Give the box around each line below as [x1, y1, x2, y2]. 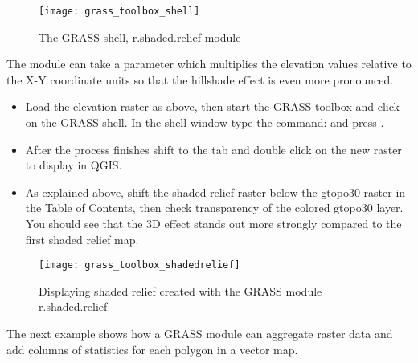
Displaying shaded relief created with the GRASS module [39, 282, 322, 299]
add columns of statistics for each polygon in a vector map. [6, 341, 298, 357]
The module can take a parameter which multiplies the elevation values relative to [6, 55, 412, 72]
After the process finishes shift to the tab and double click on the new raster [25, 141, 402, 157]
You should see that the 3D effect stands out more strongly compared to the [25, 215, 402, 231]
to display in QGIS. [25, 157, 122, 173]
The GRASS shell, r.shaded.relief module [39, 28, 241, 45]
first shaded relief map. [25, 230, 139, 247]
